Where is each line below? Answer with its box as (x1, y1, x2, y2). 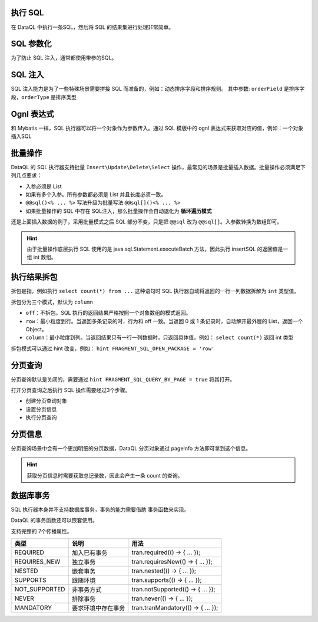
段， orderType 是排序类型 (11, 93, 77, 100)
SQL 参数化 (11, 39, 52, 49)
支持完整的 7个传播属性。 (11, 528, 72, 535)
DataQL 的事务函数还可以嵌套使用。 (11, 516, 98, 524)
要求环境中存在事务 (71, 604, 125, 612)
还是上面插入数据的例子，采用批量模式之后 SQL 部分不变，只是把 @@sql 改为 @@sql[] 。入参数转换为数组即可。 (11, 218, 283, 225)
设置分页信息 (25, 406, 57, 413)
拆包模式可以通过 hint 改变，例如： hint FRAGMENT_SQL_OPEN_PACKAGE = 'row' (11, 345, 215, 352)
